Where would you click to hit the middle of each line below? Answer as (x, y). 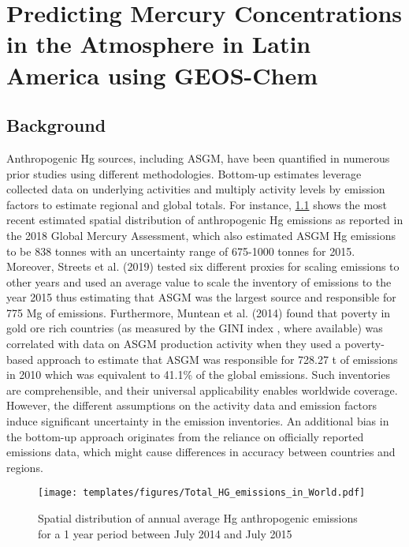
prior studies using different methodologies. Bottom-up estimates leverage (184, 173)
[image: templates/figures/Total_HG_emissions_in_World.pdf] (202, 493)
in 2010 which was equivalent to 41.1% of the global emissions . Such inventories (198, 375)
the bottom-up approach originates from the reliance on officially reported (185, 436)
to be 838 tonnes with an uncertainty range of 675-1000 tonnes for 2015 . (181, 251)
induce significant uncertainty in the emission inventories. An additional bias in (198, 421)
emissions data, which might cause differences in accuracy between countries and (201, 452)
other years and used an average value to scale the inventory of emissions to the (199, 281)
